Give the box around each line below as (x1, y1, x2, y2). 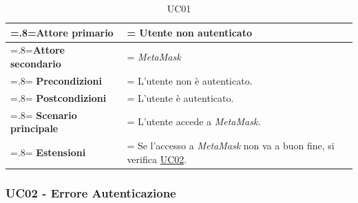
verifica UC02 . (127, 151, 187, 166)
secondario (10, 56, 61, 71)
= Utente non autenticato (127, 25, 252, 39)
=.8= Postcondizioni (10, 90, 107, 105)
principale (10, 121, 59, 136)
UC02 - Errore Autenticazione (6, 184, 176, 201)
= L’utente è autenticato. (127, 90, 234, 105)
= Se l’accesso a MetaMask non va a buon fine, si (127, 138, 335, 152)
